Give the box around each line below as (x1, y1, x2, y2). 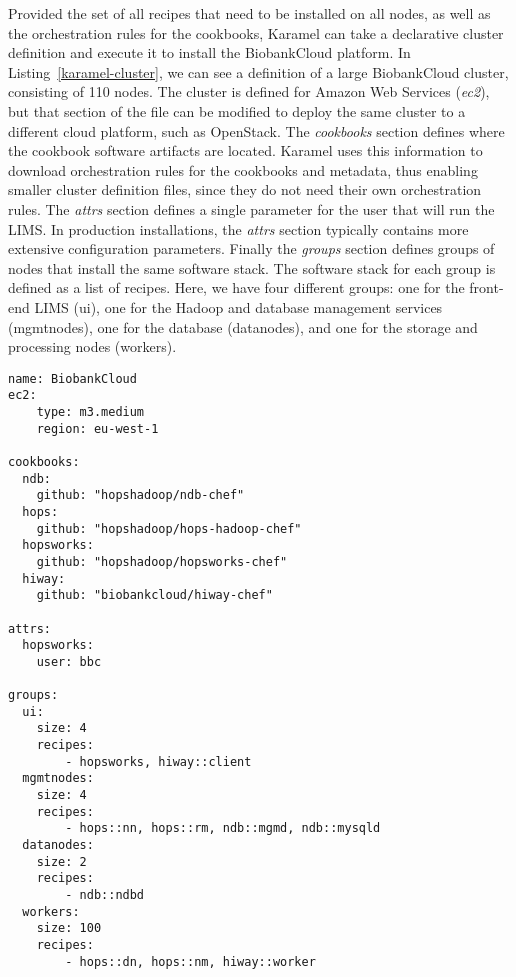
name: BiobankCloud (8, 371, 137, 386)
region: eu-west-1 (36, 421, 159, 436)
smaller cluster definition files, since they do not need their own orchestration (8, 179, 482, 200)
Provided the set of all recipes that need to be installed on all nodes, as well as (8, 3, 491, 23)
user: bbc (36, 654, 102, 669)
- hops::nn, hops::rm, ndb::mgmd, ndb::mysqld (65, 821, 381, 836)
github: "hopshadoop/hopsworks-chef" (36, 554, 288, 569)
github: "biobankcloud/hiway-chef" (36, 588, 273, 603)
